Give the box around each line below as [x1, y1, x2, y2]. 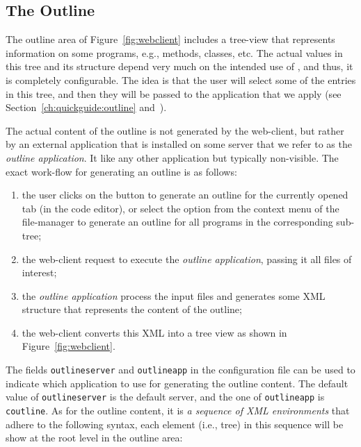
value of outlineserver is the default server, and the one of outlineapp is [6, 389, 325, 404]
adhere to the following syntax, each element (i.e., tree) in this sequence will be [6, 416, 344, 431]
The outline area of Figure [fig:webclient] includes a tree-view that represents [6, 32, 335, 47]
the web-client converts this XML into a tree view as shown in [22, 325, 287, 339]
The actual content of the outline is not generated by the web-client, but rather [6, 123, 344, 137]
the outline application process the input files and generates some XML [22, 288, 326, 303]
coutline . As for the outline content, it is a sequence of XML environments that [6, 403, 350, 417]
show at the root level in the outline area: [6, 430, 183, 445]
